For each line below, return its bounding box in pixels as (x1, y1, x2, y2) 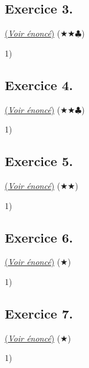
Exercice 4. (5, 75, 73, 94)
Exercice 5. (5, 152, 73, 170)
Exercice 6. (5, 228, 73, 246)
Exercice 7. (5, 304, 73, 322)
